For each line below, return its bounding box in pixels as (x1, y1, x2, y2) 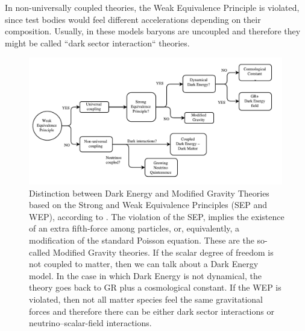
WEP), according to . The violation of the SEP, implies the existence (29, 210, 285, 222)
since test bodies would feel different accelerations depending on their (5, 13, 261, 25)
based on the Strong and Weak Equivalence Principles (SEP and (29, 198, 268, 211)
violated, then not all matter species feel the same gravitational (29, 293, 263, 305)
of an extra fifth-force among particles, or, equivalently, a (29, 222, 240, 235)
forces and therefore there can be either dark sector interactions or (29, 304, 274, 317)
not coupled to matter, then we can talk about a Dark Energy (29, 257, 259, 270)
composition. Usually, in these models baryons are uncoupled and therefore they (5, 25, 301, 37)
